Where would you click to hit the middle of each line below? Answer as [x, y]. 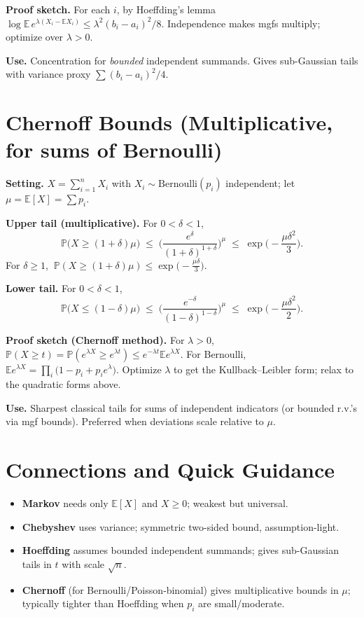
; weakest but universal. [238, 503]
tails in [37, 563]
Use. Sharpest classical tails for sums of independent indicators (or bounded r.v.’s [181, 407]
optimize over [35, 37]
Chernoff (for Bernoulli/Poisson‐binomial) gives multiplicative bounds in [180, 589]
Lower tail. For [41, 288]
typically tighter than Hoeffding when [103, 603]
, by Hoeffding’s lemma [166, 9]
